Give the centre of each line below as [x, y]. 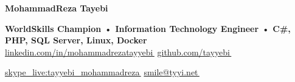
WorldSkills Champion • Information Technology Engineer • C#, [148, 28]
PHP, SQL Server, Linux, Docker [76, 40]
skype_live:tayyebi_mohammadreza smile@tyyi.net [102, 72]
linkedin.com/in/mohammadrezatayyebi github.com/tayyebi [117, 52]
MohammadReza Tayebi [57, 8]
